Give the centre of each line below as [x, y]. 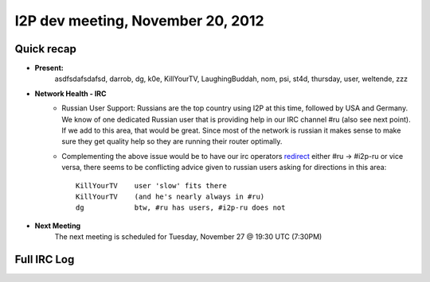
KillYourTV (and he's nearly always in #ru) [170, 196]
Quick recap [46, 49]
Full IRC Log [45, 259]
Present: [49, 68]
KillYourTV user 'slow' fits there [151, 185]
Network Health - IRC [70, 93]
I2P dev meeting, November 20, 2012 [139, 21]
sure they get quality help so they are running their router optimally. [172, 141]
